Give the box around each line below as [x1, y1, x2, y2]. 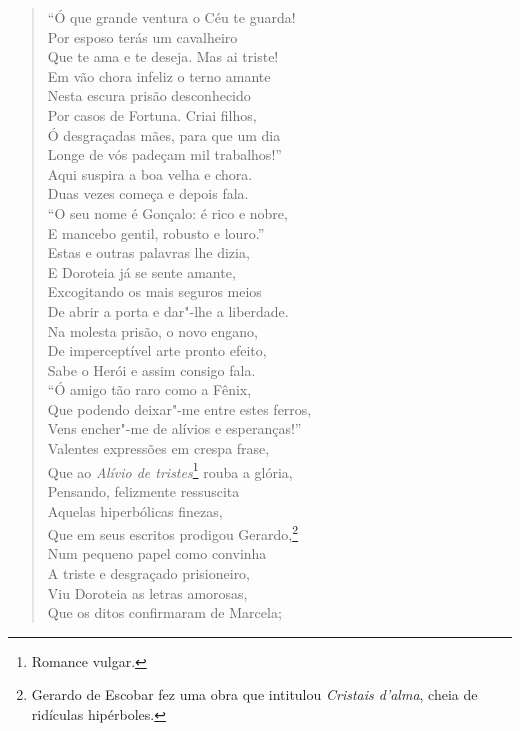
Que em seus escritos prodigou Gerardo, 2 [47, 521, 299, 544]
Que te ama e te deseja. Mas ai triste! [47, 46, 279, 67]
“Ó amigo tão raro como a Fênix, [47, 379, 252, 400]
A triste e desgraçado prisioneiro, [47, 562, 251, 583]
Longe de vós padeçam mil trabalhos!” [47, 144, 282, 165]
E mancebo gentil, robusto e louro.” [47, 222, 265, 243]
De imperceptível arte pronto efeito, [47, 340, 267, 361]
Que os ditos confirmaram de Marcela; [47, 602, 282, 623]
